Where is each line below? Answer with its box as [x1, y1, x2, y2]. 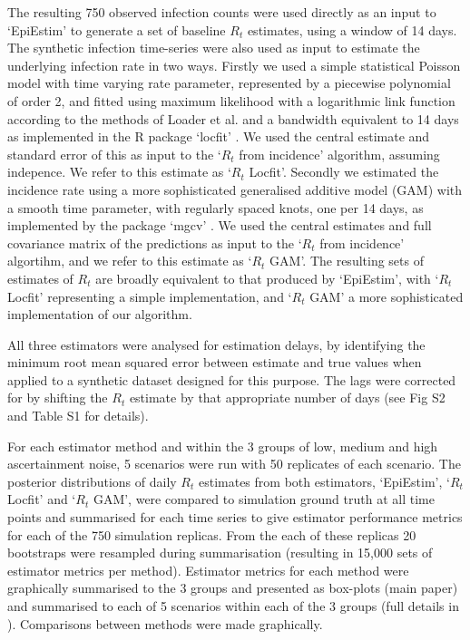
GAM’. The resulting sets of [269, 251, 424, 270]
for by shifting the [7, 388, 108, 407]
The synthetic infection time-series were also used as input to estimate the [7, 38, 420, 57]
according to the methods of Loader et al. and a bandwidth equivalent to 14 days [7, 109, 459, 128]
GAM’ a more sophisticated [309, 286, 464, 305]
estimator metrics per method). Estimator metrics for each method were [7, 560, 409, 579]
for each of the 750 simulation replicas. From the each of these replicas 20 [7, 525, 416, 544]
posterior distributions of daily [7, 471, 177, 490]
